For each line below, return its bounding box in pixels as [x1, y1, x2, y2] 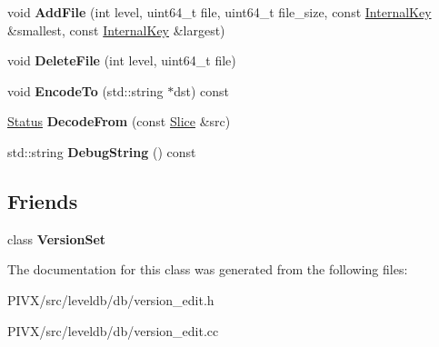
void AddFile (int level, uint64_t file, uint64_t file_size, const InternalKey [7, 3, 432, 21]
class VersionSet [7, 229, 106, 248]
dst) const [174, 81, 230, 100]
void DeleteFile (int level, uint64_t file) [7, 51, 236, 70]
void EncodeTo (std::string [7, 81, 164, 100]
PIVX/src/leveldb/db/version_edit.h [7, 290, 215, 309]
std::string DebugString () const [7, 142, 196, 161]
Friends [7, 186, 78, 214]
